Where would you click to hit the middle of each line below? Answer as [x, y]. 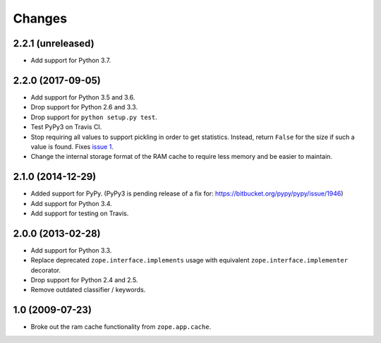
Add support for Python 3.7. [71, 61]
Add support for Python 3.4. [71, 203]
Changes [40, 18]
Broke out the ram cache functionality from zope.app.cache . [121, 327]
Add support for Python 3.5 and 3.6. [83, 97]
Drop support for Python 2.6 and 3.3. [84, 107]
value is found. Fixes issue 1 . [72, 146]
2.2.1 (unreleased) [54, 43]
